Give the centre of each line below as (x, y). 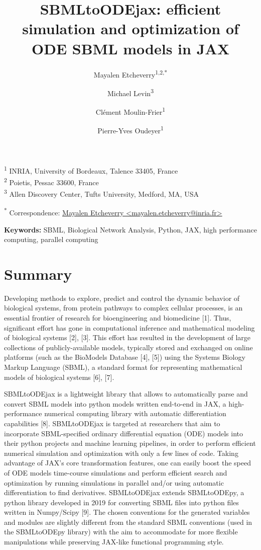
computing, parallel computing (51, 239)
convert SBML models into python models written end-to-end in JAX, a (115, 403)
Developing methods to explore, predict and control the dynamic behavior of (122, 298)
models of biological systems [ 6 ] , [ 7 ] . (59, 377)
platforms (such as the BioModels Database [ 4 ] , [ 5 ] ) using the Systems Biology (125, 357)
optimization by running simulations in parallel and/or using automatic (114, 482)
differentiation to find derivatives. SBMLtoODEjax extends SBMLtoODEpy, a (124, 492)
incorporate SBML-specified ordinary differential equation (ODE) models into (124, 433)
